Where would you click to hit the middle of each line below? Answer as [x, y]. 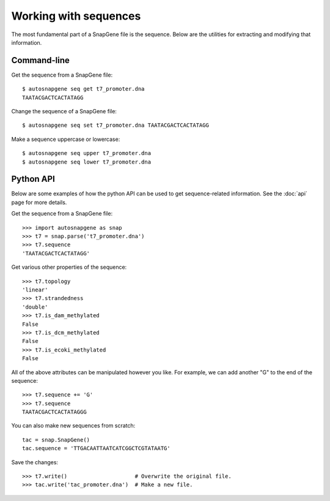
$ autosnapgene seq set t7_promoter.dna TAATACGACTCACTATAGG [116, 125]
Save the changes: [35, 462]
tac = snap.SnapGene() [56, 440]
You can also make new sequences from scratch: [73, 426]
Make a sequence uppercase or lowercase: [66, 139]
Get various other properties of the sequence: [69, 267]
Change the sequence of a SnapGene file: [64, 111]
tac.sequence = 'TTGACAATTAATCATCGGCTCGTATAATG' [96, 448]
